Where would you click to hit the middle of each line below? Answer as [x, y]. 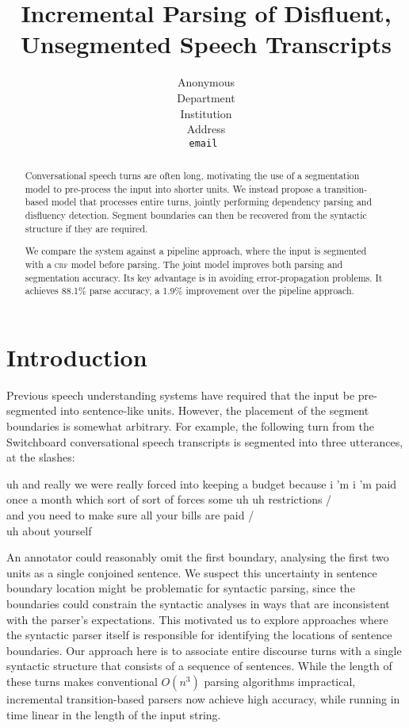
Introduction [77, 356]
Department [206, 97]
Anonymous [206, 82]
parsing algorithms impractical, [280, 681]
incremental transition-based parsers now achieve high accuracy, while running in [203, 698]
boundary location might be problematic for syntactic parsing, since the [181, 588]
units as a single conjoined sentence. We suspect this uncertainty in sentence [192, 572]
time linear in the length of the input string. [114, 714]
